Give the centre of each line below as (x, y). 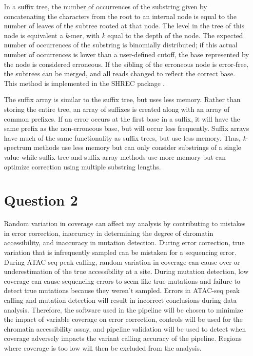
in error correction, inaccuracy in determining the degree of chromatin (109, 233)
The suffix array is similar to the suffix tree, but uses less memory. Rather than (122, 99)
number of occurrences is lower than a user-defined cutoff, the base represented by (126, 54)
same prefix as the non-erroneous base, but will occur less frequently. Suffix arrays (126, 128)
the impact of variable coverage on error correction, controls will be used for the (123, 319)
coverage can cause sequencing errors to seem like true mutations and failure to (122, 281)
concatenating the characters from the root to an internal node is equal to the (120, 16)
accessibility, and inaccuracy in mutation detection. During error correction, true (124, 242)
